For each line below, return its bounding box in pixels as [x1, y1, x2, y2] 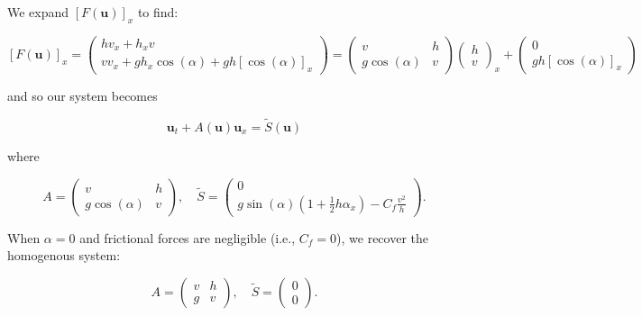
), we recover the [336, 228, 428, 247]
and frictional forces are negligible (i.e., [79, 228, 296, 247]
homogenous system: [7, 246, 121, 265]
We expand [7, 3, 69, 21]
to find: [137, 3, 179, 21]
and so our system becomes [7, 86, 158, 105]
